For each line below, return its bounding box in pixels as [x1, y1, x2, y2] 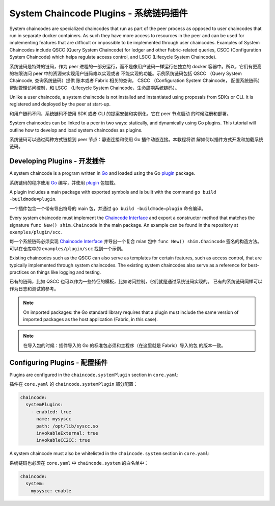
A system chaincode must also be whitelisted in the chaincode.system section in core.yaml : [9, 450, 210, 457]
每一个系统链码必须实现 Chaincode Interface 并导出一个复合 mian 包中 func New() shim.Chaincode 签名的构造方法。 [9, 238, 262, 245]
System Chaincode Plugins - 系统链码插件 [9, 8, 188, 19]
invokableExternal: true [36, 430, 99, 436]
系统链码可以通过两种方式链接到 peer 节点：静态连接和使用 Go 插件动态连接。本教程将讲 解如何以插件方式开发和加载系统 [9, 137, 263, 143]
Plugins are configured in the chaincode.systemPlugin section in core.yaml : [9, 371, 179, 378]
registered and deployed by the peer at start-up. [9, 101, 111, 107]
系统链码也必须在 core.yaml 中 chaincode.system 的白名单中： [9, 460, 149, 466]
